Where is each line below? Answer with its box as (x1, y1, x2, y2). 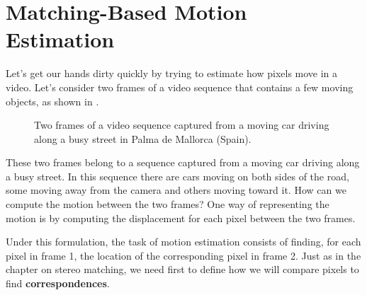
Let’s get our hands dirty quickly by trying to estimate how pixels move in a (6, 66, 338, 81)
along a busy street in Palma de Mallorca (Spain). (34, 131, 252, 146)
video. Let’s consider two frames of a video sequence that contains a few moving (6, 79, 354, 94)
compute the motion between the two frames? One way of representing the (6, 197, 329, 212)
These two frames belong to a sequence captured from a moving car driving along (6, 155, 360, 170)
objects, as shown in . (6, 93, 99, 108)
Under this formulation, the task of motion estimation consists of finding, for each (6, 234, 361, 249)
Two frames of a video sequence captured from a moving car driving (34, 117, 329, 132)
